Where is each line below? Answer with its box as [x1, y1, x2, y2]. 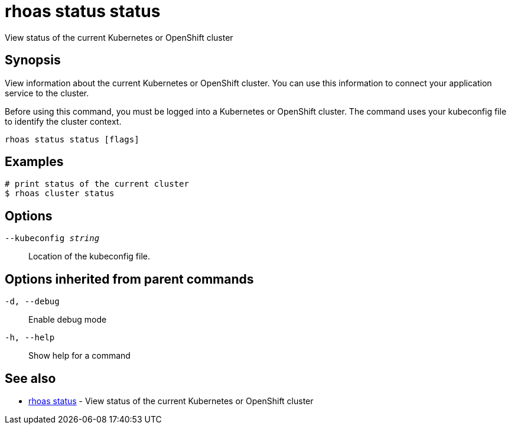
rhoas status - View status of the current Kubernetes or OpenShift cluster [28, 395, 314, 406]
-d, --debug [5, 297, 60, 307]
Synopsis [5, 53, 61, 68]
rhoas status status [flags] [5, 134, 139, 144]
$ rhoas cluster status [5, 188, 115, 199]
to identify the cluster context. [5, 116, 122, 126]
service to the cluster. [5, 87, 89, 98]
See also [5, 370, 56, 386]
